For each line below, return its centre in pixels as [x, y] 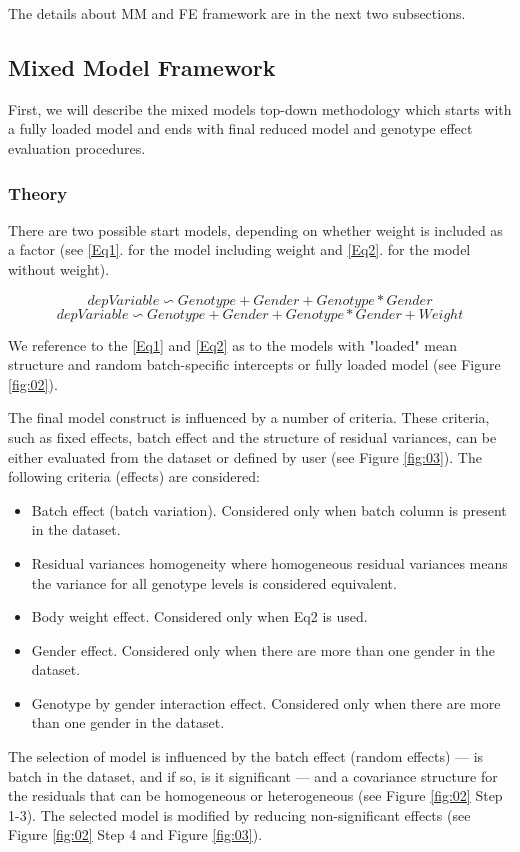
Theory [38, 192]
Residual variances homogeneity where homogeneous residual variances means [269, 562]
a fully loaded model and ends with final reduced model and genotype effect [240, 128]
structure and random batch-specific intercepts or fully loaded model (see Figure [254, 364]
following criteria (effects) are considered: [134, 476]
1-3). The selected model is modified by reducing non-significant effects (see [239, 814]
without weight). [59, 268]
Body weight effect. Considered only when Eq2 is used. [199, 616]
